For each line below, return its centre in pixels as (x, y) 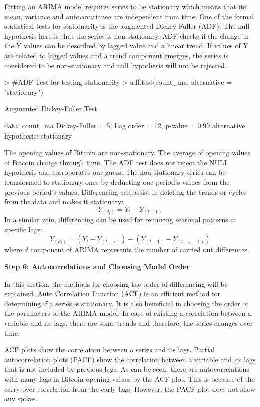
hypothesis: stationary (38, 135)
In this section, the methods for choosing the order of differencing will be (116, 283)
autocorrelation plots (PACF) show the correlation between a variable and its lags (130, 359)
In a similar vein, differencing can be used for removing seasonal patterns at (120, 220)
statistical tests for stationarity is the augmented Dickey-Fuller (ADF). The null (127, 26)
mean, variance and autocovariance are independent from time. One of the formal (129, 16)
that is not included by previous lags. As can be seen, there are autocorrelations (127, 369)
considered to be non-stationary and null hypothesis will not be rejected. (115, 65)
